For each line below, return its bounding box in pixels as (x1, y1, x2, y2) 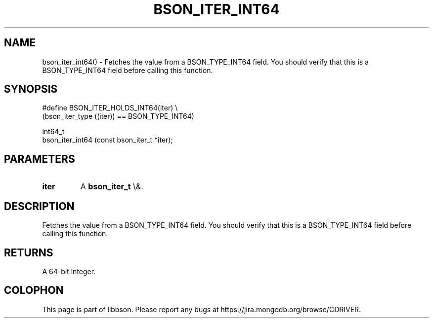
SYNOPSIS (4, 83, 58, 96)
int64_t (42, 127, 65, 136)
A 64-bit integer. (42, 267, 96, 276)
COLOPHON (4, 284, 64, 297)
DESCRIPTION (4, 200, 75, 213)
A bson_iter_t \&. (80, 181, 143, 192)
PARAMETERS (4, 152, 75, 165)
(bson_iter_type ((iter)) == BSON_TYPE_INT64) (42, 112, 194, 121)
